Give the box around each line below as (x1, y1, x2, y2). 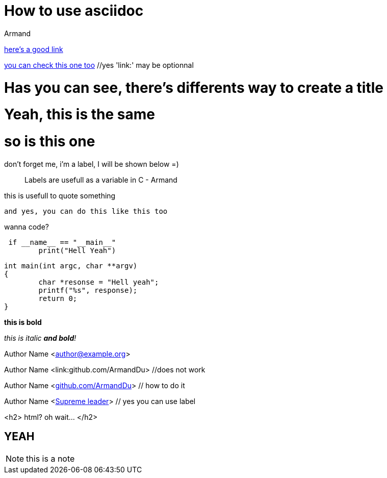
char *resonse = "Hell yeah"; (38, 278, 159, 286)
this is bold (4, 317, 42, 326)
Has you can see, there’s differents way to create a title (4, 79, 384, 96)
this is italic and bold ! (4, 333, 76, 342)
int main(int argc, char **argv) (4, 261, 138, 270)
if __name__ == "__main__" (8, 238, 116, 246)
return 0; (38, 294, 78, 303)
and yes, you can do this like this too (4, 207, 168, 215)
